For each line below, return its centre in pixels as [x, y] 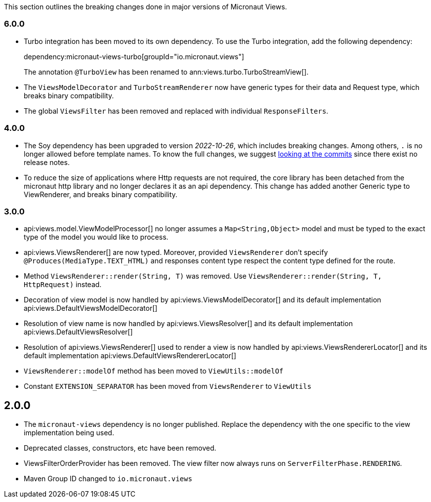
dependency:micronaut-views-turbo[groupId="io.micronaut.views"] [134, 56]
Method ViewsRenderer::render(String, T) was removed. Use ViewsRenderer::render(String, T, [203, 276]
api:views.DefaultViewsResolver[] [78, 332]
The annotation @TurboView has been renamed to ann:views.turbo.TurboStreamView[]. [166, 72]
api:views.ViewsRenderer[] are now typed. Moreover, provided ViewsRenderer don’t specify [176, 252]
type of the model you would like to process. [96, 237]
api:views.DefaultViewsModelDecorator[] [91, 308]
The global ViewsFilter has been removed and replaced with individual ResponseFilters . [176, 111]
